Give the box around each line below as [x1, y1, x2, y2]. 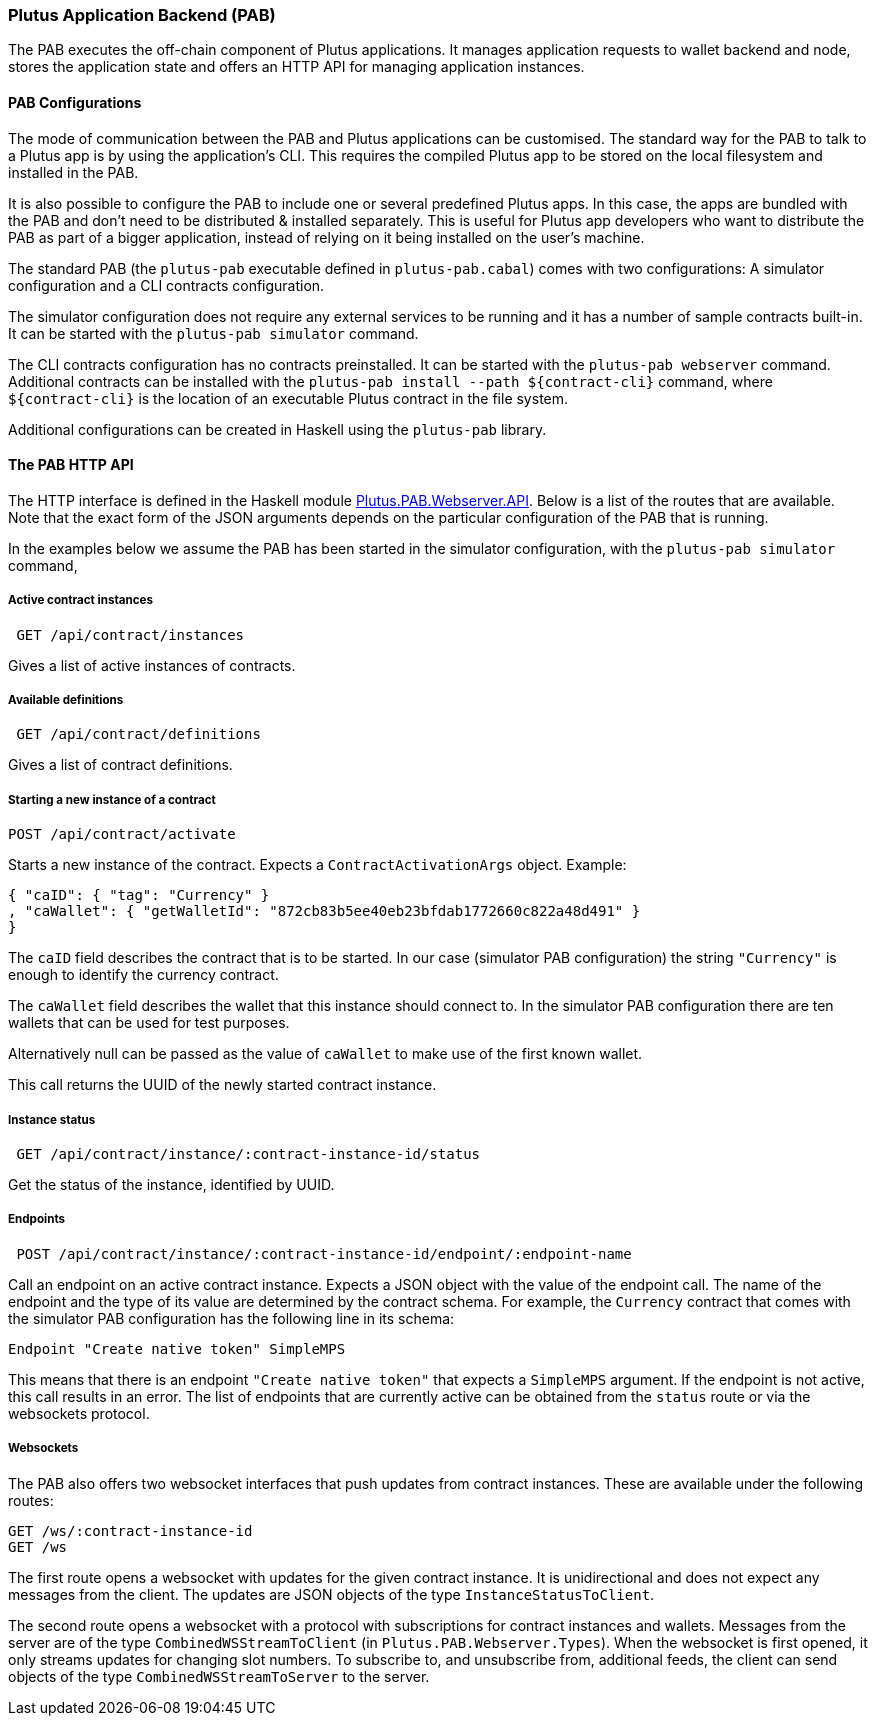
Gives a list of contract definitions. [8, 756, 233, 774]
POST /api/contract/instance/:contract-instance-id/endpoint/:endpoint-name [16, 1245, 632, 1262]
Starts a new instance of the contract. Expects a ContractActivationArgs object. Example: [8, 856, 627, 874]
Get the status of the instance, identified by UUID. [8, 1175, 335, 1193]
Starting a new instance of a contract [8, 792, 216, 807]
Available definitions [8, 692, 124, 707]
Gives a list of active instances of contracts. [8, 656, 296, 674]
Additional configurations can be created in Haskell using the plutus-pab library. [8, 420, 547, 438]
